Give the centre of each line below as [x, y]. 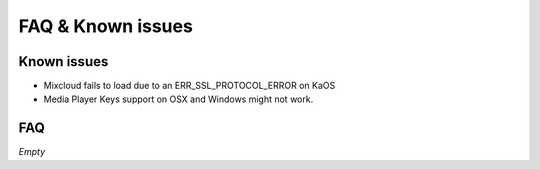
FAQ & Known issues [106, 26]
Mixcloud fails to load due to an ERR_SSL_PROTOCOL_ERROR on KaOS [189, 86]
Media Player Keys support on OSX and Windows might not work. [178, 99]
